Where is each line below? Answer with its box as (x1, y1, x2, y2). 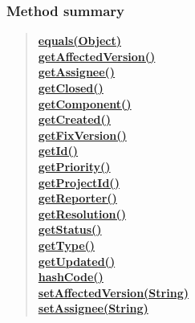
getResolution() (38, 205, 126, 222)
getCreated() (38, 111, 112, 128)
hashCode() (38, 268, 104, 285)
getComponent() (38, 95, 132, 112)
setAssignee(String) (38, 300, 148, 317)
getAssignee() (38, 63, 116, 80)
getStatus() (38, 221, 102, 238)
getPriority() (38, 157, 111, 174)
